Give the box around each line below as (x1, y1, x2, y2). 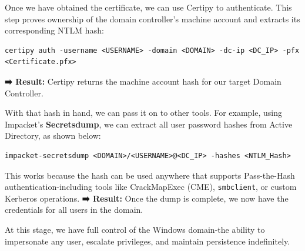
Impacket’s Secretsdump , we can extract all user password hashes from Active (5, 118, 293, 130)
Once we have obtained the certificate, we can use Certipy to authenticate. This (5, 1, 292, 13)
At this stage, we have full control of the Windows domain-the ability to (5, 223, 265, 235)
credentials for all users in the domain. (5, 203, 143, 216)
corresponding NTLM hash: (5, 24, 104, 36)
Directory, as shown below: (5, 129, 101, 142)
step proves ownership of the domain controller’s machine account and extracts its (5, 12, 300, 25)
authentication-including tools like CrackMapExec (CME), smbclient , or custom (5, 180, 297, 193)
